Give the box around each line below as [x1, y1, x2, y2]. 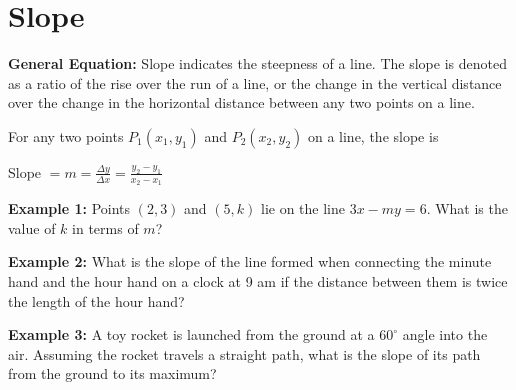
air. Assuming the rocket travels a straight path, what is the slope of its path [8, 343, 481, 364]
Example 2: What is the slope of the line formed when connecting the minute [8, 251, 492, 272]
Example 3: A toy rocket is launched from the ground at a [8, 324, 375, 345]
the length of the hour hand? [8, 290, 185, 311]
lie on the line [260, 198, 345, 219]
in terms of [72, 217, 139, 238]
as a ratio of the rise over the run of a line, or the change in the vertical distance [8, 72, 502, 93]
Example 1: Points [8, 198, 131, 219]
